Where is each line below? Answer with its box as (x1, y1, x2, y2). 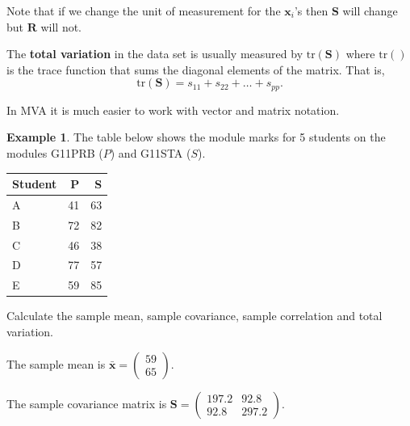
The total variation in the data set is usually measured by (6, 45, 303, 62)
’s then (294, 2, 328, 19)
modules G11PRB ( (6, 145, 103, 162)
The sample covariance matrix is (6, 394, 167, 411)
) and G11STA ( (110, 145, 191, 162)
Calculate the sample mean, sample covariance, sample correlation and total (6, 307, 383, 324)
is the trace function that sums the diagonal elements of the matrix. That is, (6, 61, 385, 78)
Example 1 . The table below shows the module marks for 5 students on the (6, 129, 386, 146)
